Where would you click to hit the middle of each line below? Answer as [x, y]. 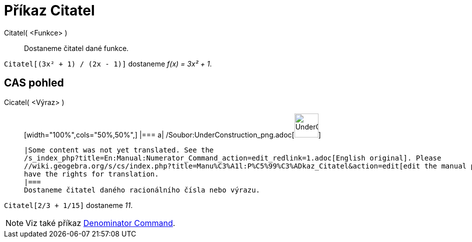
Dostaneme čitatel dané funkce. [76, 48]
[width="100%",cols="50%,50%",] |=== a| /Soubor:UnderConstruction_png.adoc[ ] [172, 134]
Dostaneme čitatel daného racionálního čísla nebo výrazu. [142, 190]
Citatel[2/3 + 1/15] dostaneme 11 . [68, 205]
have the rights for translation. [91, 174]
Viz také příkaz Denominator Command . [100, 223]
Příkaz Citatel [49, 10]
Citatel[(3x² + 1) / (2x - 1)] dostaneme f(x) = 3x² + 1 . [108, 63]
